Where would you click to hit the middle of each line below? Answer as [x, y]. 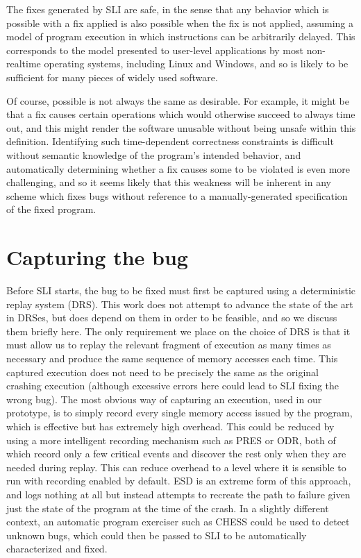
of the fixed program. [51, 209]
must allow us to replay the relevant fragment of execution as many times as [169, 345]
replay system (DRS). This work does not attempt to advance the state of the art [180, 304]
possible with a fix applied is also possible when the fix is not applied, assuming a [180, 23]
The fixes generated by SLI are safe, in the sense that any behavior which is [168, 9]
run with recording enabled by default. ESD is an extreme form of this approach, [179, 481]
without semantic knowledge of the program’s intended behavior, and [154, 154]
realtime [24, 64]
